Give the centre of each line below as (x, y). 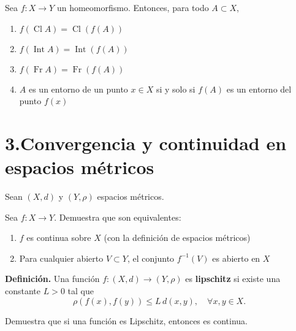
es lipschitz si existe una (233, 279)
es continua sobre (59, 238)
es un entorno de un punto (78, 89)
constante (23, 291)
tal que (81, 291)
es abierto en (236, 258)
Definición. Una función (52, 279)
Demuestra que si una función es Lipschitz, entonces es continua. (126, 320)
